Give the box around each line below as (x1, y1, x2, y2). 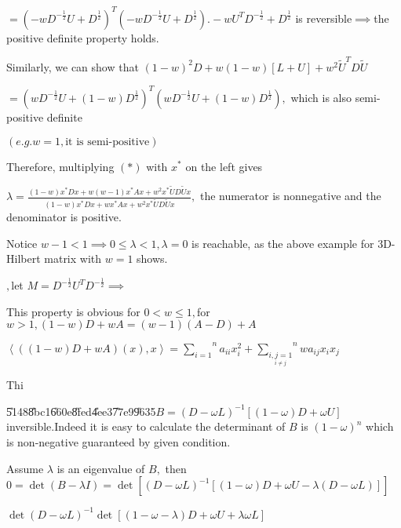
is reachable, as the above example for (191, 235, 374, 251)
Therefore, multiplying (6, 158, 115, 174)
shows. (137, 250, 168, 267)
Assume (6, 460, 44, 476)
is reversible (295, 9, 352, 26)
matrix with (44, 250, 102, 267)
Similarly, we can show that (6, 58, 139, 75)
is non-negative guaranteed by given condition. (6, 433, 231, 450)
